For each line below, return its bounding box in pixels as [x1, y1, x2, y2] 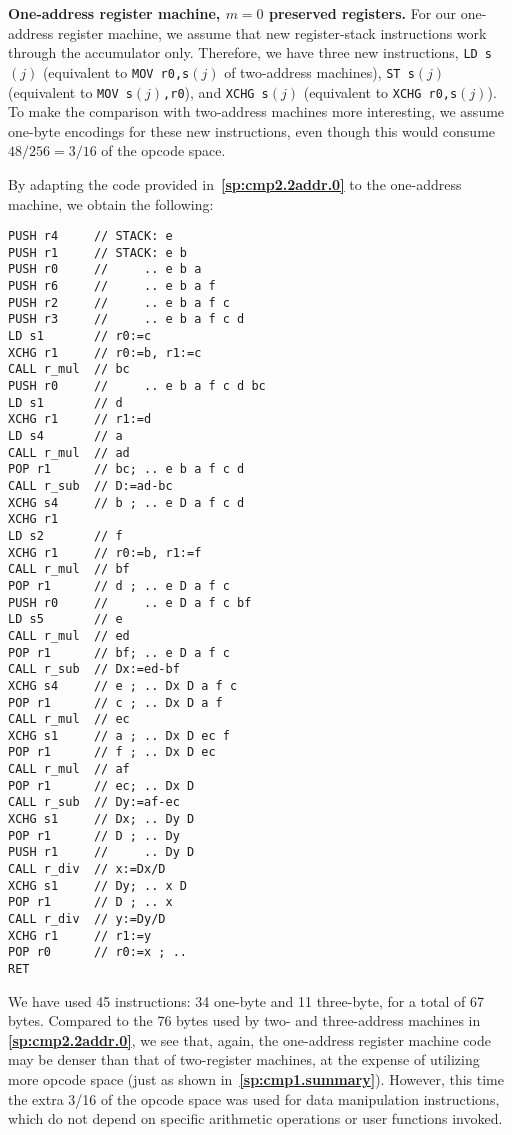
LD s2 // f [8, 528, 123, 543]
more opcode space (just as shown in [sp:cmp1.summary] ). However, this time [8, 1069, 504, 1090]
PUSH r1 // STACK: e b [8, 245, 187, 260]
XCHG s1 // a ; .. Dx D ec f [8, 728, 230, 743]
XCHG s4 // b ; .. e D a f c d [8, 495, 245, 510]
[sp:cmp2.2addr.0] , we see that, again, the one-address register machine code [8, 1029, 491, 1050]
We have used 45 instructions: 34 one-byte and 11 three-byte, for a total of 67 [8, 990, 484, 1011]
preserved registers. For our [268, 3, 457, 23]
